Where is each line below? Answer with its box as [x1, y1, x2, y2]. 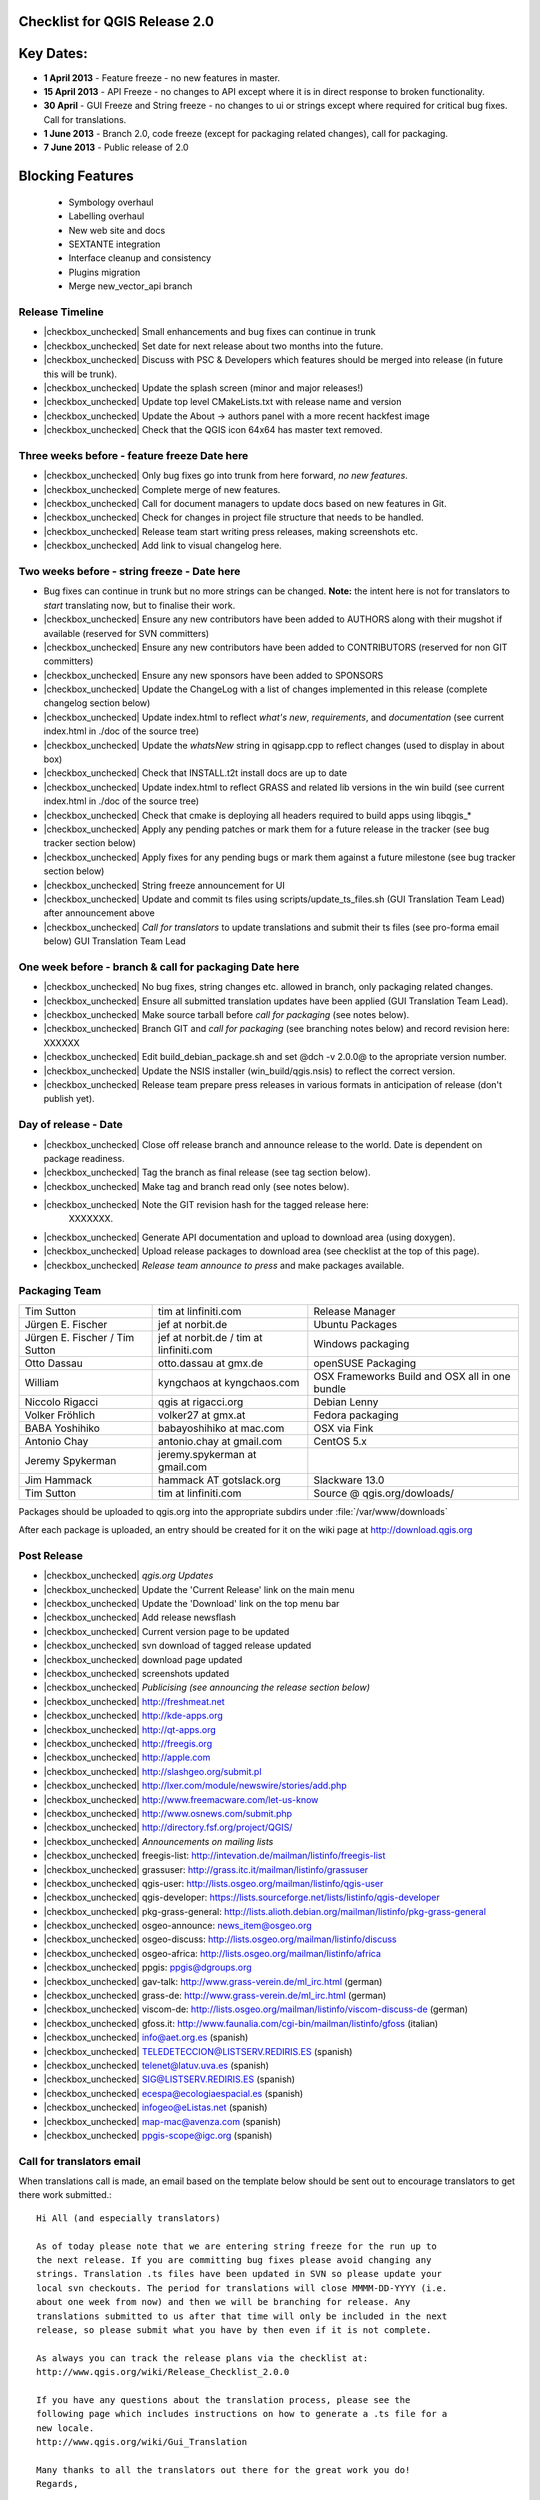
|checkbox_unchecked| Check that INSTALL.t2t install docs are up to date [43, 767, 348, 779]
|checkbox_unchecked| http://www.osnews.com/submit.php [43, 1807, 293, 1819]
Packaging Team [18, 1284, 102, 1298]
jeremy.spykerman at [158, 1447, 257, 1461]
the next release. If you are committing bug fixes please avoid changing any [36, 2255, 432, 2266]
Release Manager [313, 1304, 396, 1318]
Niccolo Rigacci [24, 1395, 99, 1409]
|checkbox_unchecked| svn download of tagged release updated [43, 1640, 312, 1652]
